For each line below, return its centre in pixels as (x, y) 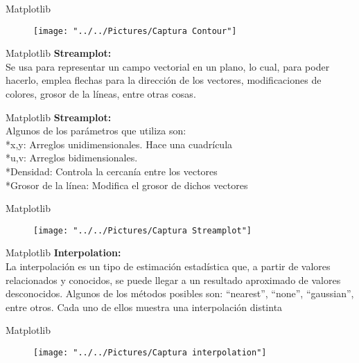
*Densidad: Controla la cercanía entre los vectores (112, 171)
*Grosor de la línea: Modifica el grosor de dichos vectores (127, 185)
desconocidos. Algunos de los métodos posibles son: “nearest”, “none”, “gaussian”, (180, 293)
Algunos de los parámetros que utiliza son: (96, 131)
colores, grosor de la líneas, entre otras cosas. (101, 94)
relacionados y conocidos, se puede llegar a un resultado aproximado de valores (173, 280)
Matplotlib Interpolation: (63, 253)
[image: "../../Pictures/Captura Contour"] (135, 31)
